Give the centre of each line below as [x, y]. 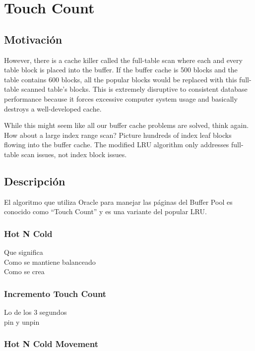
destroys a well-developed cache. [53, 108]
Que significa [24, 252]
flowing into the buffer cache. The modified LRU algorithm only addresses [117, 145]
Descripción [35, 181]
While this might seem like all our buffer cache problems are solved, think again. [127, 125]
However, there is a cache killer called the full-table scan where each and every [123, 60]
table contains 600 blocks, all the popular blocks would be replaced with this [121, 79]
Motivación [33, 39]
